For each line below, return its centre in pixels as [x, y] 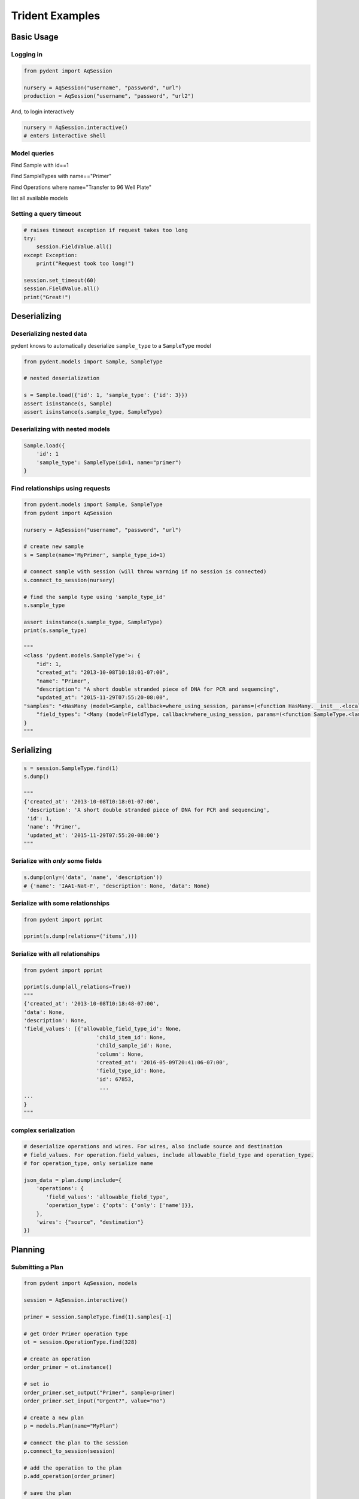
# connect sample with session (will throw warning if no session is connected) [145, 572]
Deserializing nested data [49, 334]
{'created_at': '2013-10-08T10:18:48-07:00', [92, 1004]
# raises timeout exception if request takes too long [106, 230]
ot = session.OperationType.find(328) [80, 1342]
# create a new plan [54, 1417]
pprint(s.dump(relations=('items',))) [80, 936]
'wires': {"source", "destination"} [90, 1222]
